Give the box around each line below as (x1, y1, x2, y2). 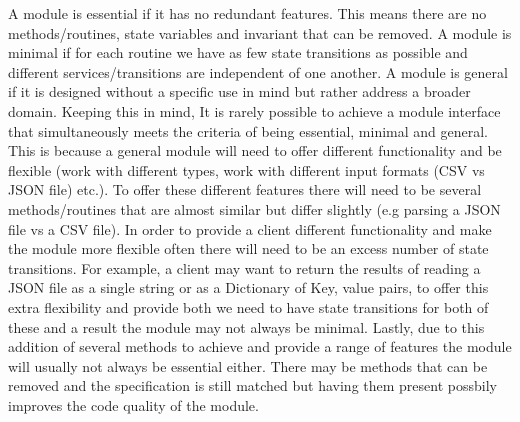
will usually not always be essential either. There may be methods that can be (8, 355, 488, 376)
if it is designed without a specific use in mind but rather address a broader (8, 81, 471, 102)
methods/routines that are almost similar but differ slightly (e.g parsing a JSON (8, 198, 501, 219)
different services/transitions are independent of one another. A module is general (8, 61, 508, 82)
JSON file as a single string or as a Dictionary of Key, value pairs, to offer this (8, 277, 489, 298)
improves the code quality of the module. (8, 394, 259, 415)
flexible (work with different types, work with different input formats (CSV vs (8, 159, 485, 180)
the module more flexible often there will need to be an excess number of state (8, 238, 489, 259)
